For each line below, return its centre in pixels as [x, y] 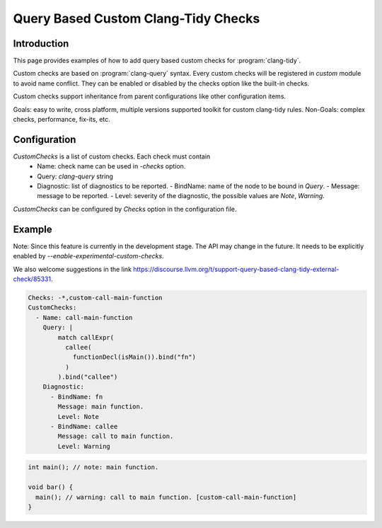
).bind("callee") [88, 377]
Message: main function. [101, 407]
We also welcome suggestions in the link [73, 269]
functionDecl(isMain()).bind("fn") [134, 357]
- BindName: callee [84, 427]
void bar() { [51, 487]
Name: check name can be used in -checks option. [111, 166]
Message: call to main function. [116, 436]
